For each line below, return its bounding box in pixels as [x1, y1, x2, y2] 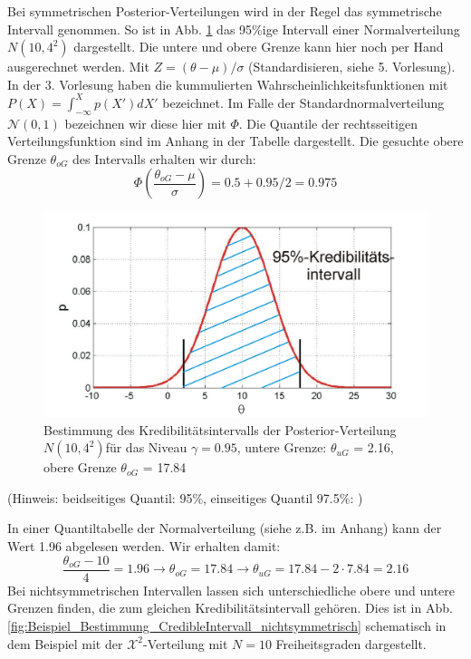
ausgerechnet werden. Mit [7, 57, 149, 76]
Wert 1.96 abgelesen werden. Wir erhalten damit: [7, 537, 281, 556]
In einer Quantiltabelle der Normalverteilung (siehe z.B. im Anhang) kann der [7, 518, 442, 538]
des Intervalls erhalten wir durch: [72, 149, 256, 168]
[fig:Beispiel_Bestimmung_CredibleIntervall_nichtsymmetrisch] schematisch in [7, 615, 447, 635]
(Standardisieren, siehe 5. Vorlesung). [248, 57, 456, 76]
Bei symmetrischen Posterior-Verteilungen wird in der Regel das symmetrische [7, 2, 442, 20]
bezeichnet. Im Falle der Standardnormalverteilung [162, 92, 445, 111]
